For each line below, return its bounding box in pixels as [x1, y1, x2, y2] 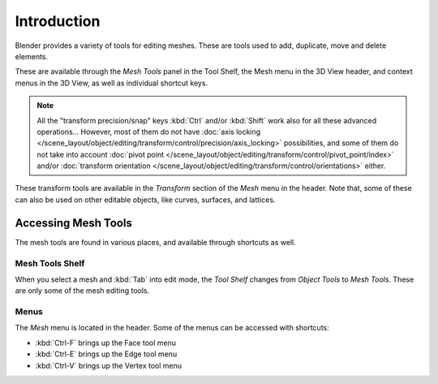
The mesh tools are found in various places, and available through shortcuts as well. [15, 237, 296, 247]
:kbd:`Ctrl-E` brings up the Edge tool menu [35, 349, 178, 359]
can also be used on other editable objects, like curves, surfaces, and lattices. [15, 195, 276, 205]
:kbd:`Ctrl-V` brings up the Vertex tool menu [35, 360, 182, 370]
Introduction [15, 12, 101, 30]
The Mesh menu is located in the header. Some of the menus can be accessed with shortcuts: [15, 323, 330, 333]
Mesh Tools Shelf [15, 257, 85, 269]
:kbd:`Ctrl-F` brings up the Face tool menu [35, 338, 176, 347]
